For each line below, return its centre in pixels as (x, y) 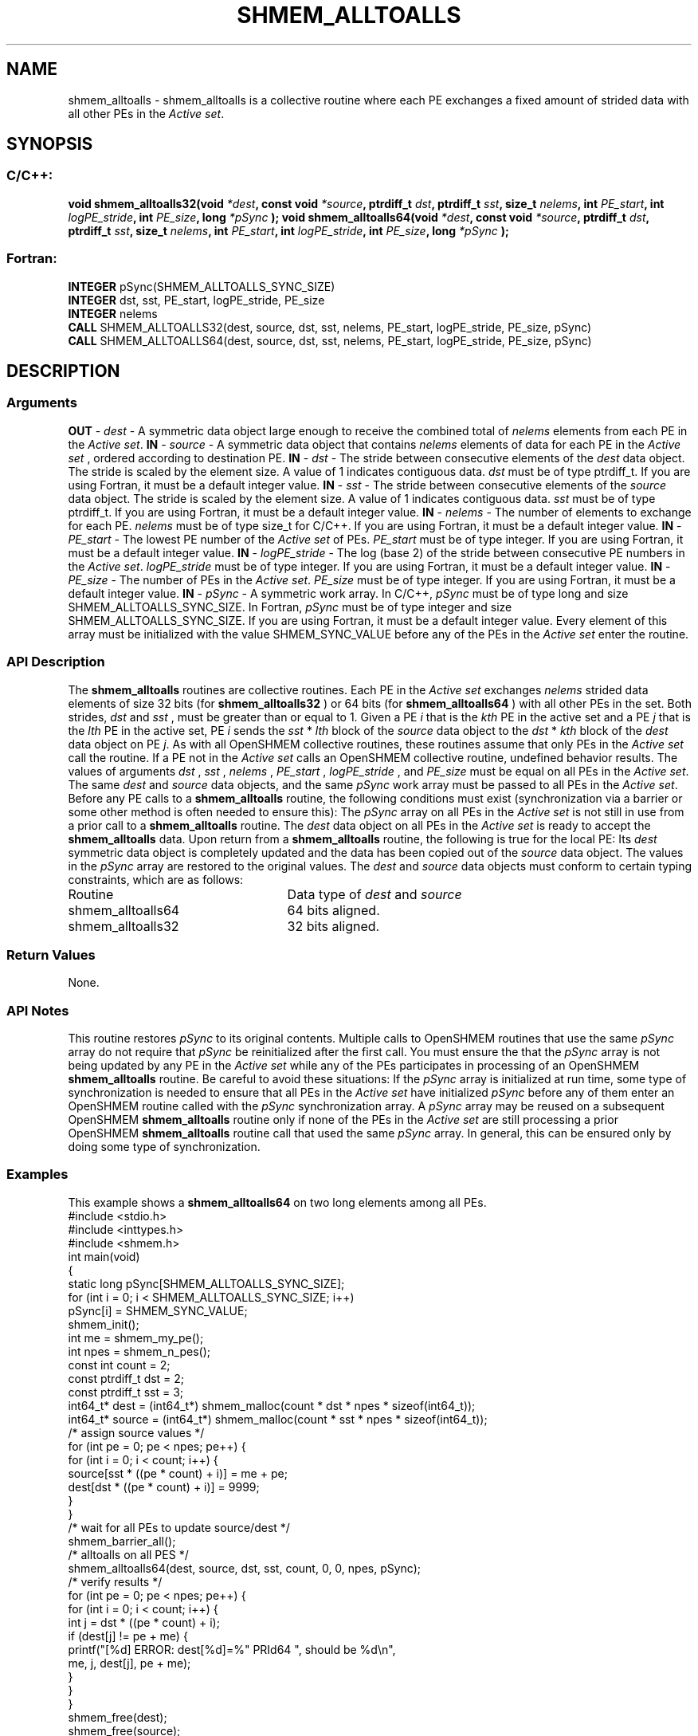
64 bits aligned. (333, 910)
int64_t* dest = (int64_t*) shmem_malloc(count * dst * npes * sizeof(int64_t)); (272, 1405)
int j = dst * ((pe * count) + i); (144, 1622)
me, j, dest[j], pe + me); (129, 1663)
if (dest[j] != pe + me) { (128, 1636)
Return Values (51, 954)
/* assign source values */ (136, 1432)
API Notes (38, 1010)
